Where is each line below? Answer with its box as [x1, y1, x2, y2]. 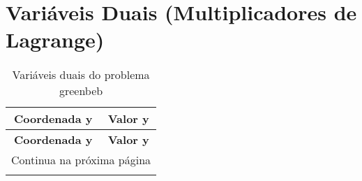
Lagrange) [6, 25, 105, 54]
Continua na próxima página [11, 152, 151, 168]
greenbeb [59, 82, 103, 99]
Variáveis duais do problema [12, 66, 150, 83]
